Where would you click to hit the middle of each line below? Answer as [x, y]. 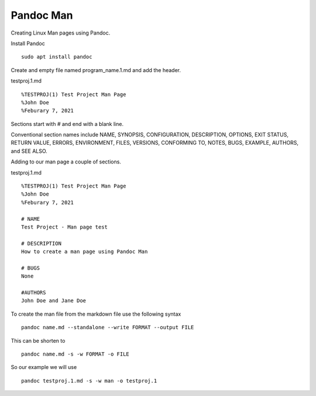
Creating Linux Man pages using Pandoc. [61, 33]
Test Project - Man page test [65, 227]
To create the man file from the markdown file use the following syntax [96, 314]
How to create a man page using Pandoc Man [85, 252]
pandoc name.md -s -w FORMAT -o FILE [75, 354]
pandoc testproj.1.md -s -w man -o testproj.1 [89, 380]
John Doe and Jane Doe [54, 301]
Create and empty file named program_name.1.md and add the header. [96, 70]
